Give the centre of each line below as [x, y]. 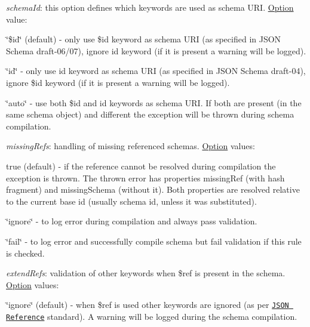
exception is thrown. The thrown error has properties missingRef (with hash [145, 178]
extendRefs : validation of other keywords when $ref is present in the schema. [146, 273]
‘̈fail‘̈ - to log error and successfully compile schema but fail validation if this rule [154, 241]
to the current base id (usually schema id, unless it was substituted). [131, 201]
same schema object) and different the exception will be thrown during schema [150, 114]
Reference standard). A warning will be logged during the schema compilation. [152, 316]
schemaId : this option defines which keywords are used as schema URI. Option [150, 7]
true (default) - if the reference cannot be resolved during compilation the [141, 166]
